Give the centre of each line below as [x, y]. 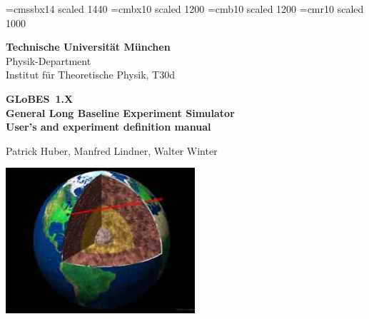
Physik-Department [49, 60]
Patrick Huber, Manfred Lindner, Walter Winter [112, 150]
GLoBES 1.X [40, 98]
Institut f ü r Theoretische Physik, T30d [90, 75]
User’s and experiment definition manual [108, 127]
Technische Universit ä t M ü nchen [88, 47]
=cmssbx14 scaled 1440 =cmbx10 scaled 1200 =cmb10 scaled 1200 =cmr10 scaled [185, 9]
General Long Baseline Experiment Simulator [120, 112]
